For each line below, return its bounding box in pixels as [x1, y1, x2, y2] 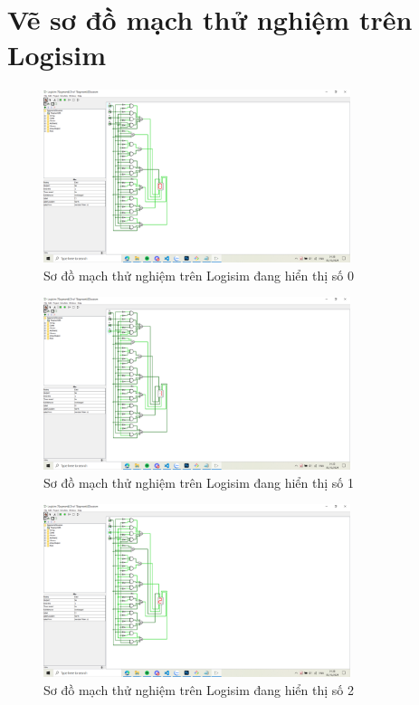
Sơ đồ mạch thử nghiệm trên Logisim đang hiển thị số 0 [43, 265, 354, 284]
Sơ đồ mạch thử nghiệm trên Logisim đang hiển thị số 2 [43, 680, 354, 699]
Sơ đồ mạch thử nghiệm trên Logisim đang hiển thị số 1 [43, 472, 354, 491]
